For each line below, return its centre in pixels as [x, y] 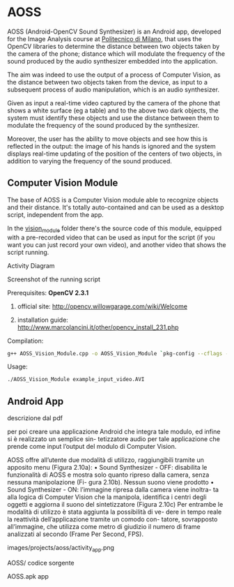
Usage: [17, 366]
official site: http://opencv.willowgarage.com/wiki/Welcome [102, 306]
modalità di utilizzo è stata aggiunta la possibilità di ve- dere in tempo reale [115, 512]
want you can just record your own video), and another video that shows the [117, 244]
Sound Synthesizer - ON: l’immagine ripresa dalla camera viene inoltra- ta [113, 490]
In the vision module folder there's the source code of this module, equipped [115, 229]
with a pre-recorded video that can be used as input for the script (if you [111, 237]
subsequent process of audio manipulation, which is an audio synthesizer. [113, 89]
